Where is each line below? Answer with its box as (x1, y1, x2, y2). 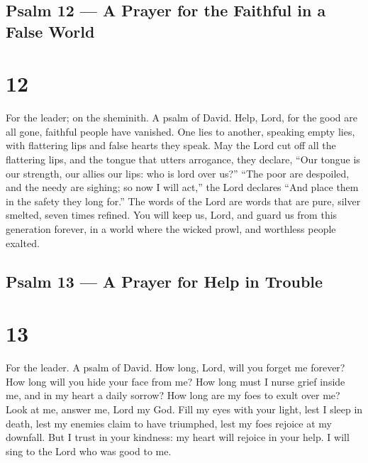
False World (6, 20, 95, 42)
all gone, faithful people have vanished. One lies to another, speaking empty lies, (6, 124, 355, 138)
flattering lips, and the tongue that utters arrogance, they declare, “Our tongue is (6, 152, 360, 167)
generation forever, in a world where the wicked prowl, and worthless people (6, 222, 336, 236)
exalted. (6, 235, 40, 250)
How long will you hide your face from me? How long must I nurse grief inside (6, 374, 345, 388)
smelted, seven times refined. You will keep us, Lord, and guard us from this (6, 207, 338, 222)
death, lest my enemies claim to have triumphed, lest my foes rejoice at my (6, 415, 332, 430)
